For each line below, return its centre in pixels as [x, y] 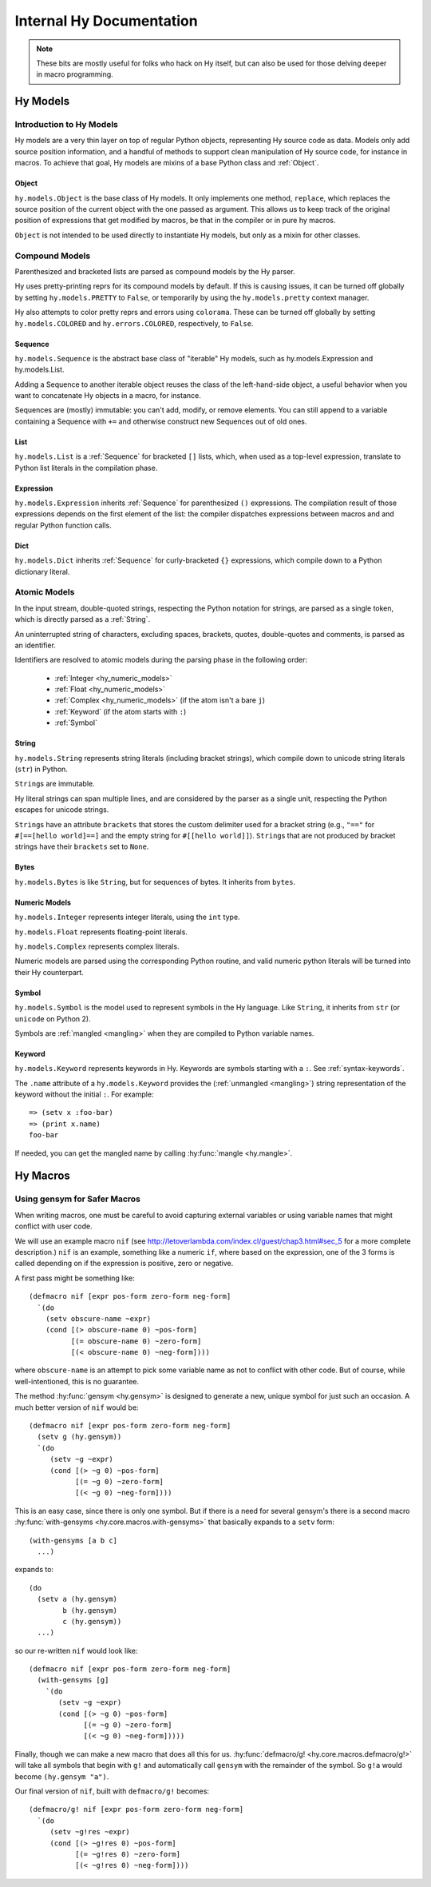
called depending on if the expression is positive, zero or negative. [124, 1264]
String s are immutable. [55, 784]
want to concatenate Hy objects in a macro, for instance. [108, 396]
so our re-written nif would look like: [77, 1650]
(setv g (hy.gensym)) [79, 1437]
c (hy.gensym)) [92, 1621]
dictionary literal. [42, 571]
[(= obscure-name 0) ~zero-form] [136, 1341]
